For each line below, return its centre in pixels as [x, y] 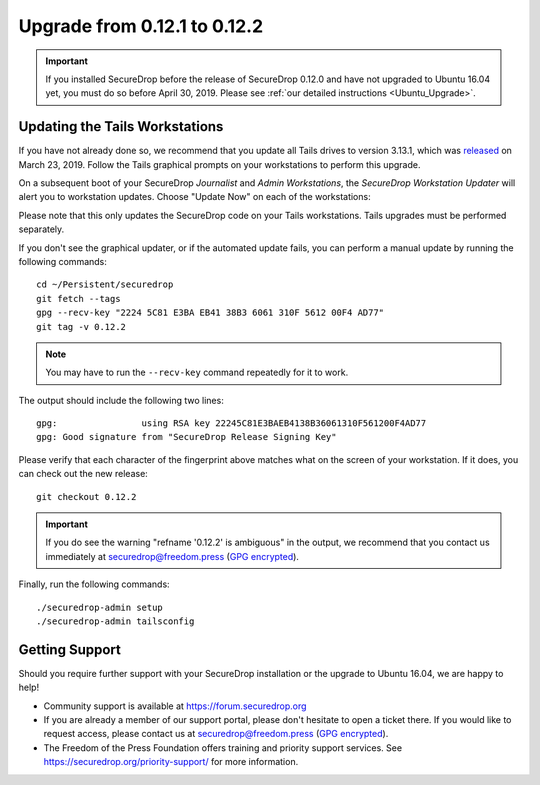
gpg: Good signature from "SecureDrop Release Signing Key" [186, 437]
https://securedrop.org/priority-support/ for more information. [171, 762]
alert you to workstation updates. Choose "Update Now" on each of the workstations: [194, 197]
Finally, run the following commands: [94, 584]
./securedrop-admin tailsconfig [115, 621]
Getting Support [70, 649]
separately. [41, 229]
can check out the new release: [83, 474]
